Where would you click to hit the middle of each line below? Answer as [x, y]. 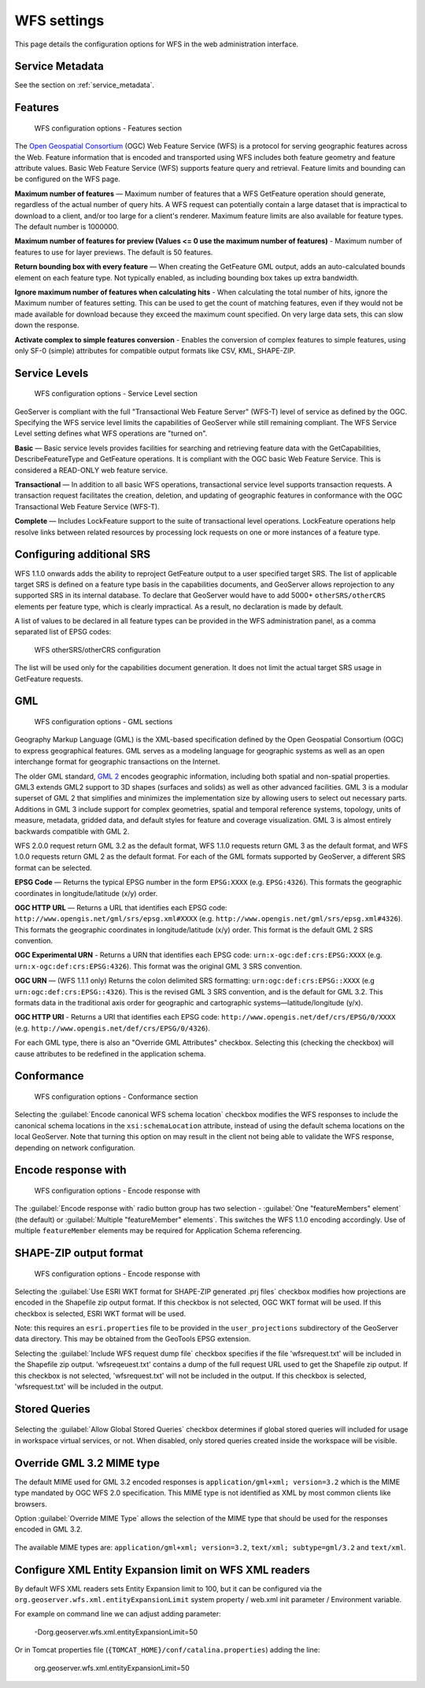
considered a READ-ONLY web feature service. [91, 470]
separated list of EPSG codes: [63, 632]
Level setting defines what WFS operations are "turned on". [111, 434]
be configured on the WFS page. [68, 179]
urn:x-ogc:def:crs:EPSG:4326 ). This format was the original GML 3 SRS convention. [158, 966]
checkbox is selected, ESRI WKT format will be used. [100, 1313]
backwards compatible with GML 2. [72, 831]
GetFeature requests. [49, 679]
